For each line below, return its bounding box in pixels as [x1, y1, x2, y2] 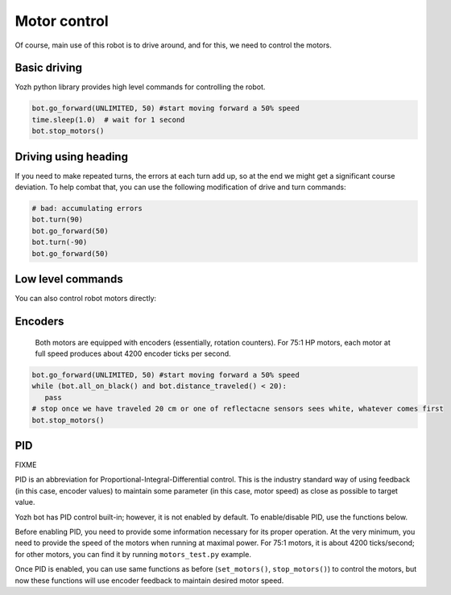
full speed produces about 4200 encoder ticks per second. [35, 349, 231, 358]
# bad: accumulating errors [31, 204, 143, 213]
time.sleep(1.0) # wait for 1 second [31, 115, 185, 124]
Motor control [14, 12, 109, 30]
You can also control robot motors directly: [14, 294, 157, 304]
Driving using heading [14, 150, 129, 163]
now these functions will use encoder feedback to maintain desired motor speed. [14, 576, 284, 585]
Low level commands [14, 272, 124, 286]
